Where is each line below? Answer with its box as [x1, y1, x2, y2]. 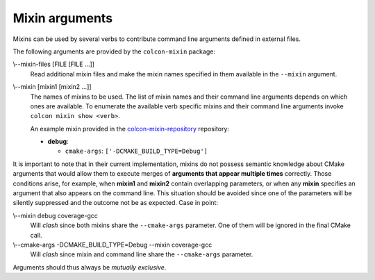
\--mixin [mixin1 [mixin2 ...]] [12, 83, 92, 91]
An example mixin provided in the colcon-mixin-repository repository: [30, 124, 229, 133]
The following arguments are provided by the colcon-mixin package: [12, 47, 215, 56]
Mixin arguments [12, 10, 113, 26]
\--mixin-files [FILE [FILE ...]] [12, 60, 95, 69]
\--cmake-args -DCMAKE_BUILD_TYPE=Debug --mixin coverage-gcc [12, 240, 212, 249]
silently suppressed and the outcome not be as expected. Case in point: [12, 199, 219, 207]
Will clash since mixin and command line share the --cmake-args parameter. [30, 250, 253, 258]
